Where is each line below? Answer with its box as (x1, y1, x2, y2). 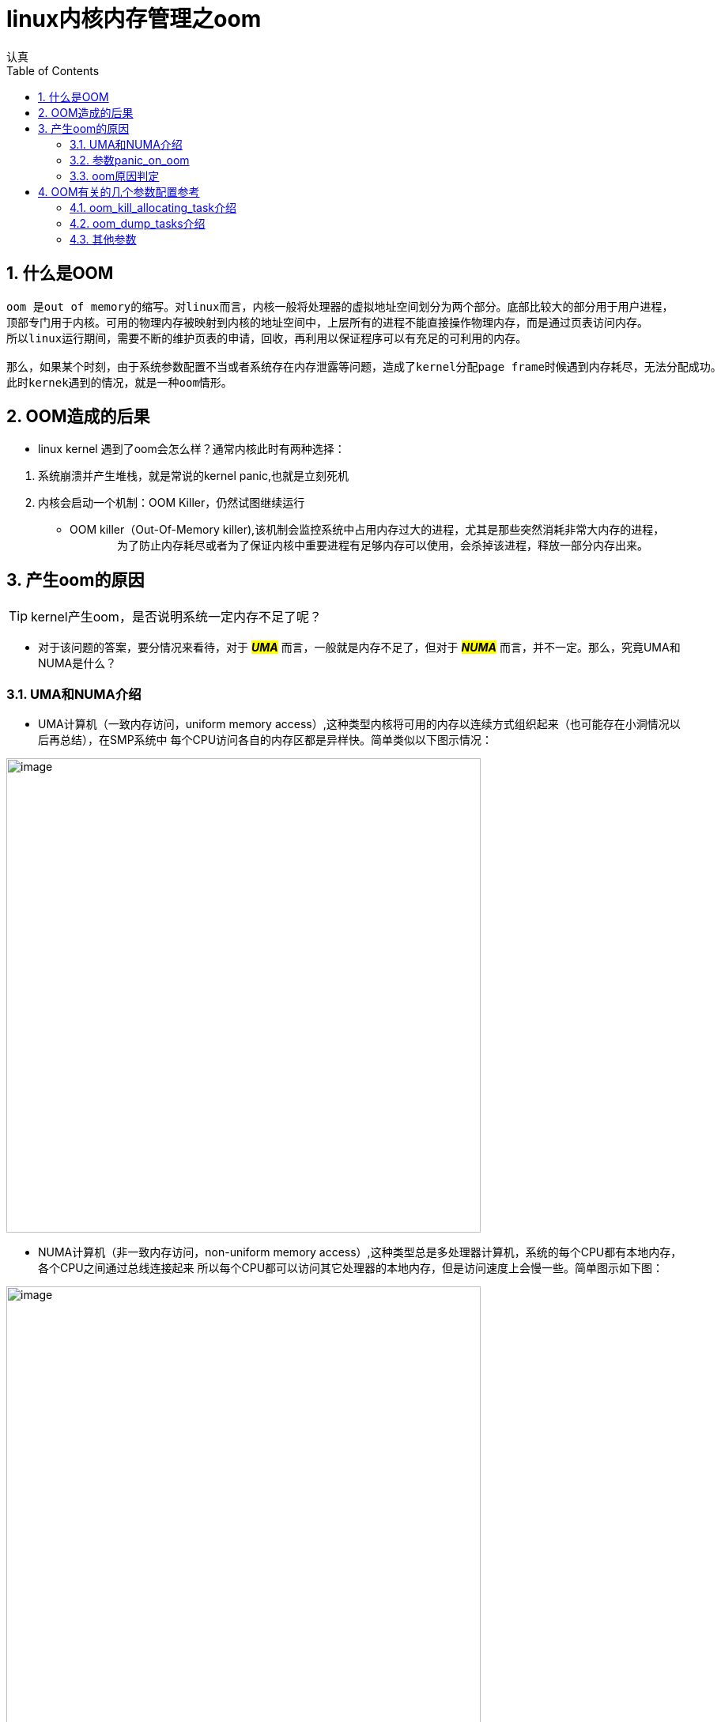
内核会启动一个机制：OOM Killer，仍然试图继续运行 (38, 496, 305, 510)
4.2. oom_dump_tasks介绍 (70, 216, 206, 230)
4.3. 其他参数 (70, 232, 137, 246)
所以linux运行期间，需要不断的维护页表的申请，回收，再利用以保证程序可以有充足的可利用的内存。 (6, 331, 527, 345)
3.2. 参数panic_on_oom (70, 153, 190, 167)
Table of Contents (6, 63, 100, 77)
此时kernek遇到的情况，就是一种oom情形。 (6, 376, 232, 389)
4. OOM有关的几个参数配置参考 (38, 184, 200, 198)
